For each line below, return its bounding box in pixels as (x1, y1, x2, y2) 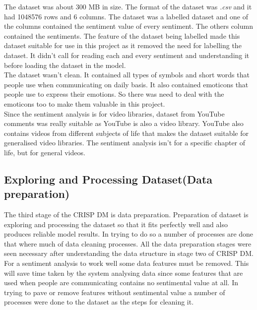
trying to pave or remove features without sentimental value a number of (4, 287, 225, 297)
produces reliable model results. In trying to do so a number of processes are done (4, 229, 254, 239)
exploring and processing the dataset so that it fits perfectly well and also (4, 219, 228, 229)
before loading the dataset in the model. (4, 60, 126, 70)
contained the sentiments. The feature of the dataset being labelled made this (4, 30, 240, 41)
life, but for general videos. (4, 147, 85, 157)
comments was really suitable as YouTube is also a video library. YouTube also (4, 118, 244, 128)
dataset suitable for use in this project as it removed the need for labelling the (4, 40, 242, 51)
